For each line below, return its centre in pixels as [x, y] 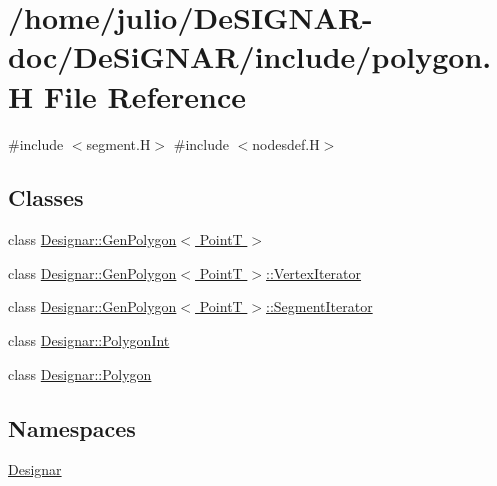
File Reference [145, 95]
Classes [46, 197]
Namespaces [72, 427]
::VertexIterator [314, 272]
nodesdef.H [286, 143]
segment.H [118, 143]
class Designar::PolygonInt [89, 340]
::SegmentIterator [319, 306]
